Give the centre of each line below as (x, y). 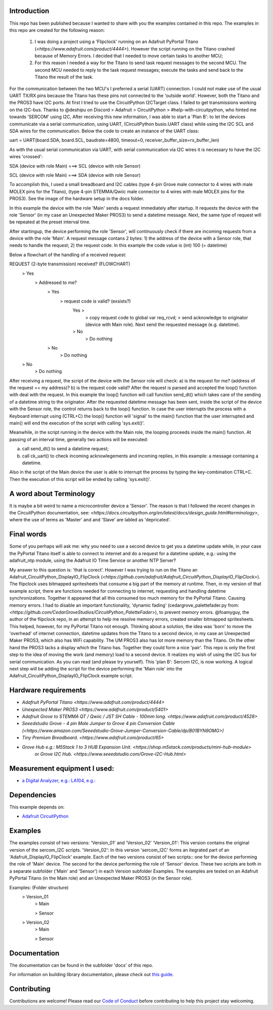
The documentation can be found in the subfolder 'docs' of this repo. (81, 965)
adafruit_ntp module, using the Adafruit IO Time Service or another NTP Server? (93, 560)
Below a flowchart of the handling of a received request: (68, 255)
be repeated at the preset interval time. (50, 222)
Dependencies (33, 795)
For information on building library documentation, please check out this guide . (92, 975)
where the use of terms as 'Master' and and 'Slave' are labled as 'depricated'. (90, 520)
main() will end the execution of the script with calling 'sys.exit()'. (77, 423)
